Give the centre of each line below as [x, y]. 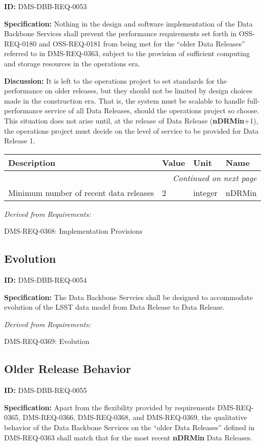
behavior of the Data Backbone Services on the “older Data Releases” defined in [129, 427]
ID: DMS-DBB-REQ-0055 [46, 390]
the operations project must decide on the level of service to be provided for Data [131, 130]
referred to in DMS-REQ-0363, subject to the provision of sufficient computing [127, 53]
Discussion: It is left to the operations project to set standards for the [116, 80]
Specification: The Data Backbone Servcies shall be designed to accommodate [128, 297]
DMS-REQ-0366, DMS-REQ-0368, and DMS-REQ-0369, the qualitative [135, 417]
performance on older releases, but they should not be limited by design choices [128, 91]
